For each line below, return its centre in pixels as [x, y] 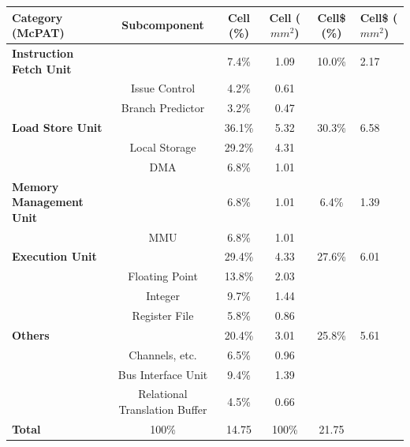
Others [31, 334]
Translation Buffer [163, 409]
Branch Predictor [163, 108]
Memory [35, 186]
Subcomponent [163, 25]
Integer [163, 296]
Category [37, 17]
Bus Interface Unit [163, 374]
